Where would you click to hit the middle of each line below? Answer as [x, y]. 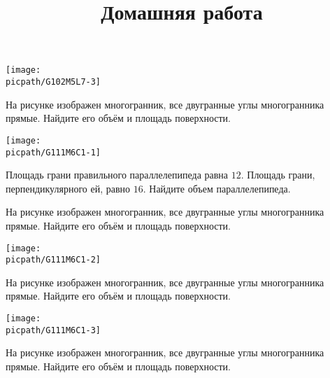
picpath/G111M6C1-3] [53, 330]
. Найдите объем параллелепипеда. [217, 188]
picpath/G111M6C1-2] [53, 260]
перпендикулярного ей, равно [68, 188]
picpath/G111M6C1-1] [53, 152]
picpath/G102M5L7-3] [53, 82]
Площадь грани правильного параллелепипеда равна [117, 175]
